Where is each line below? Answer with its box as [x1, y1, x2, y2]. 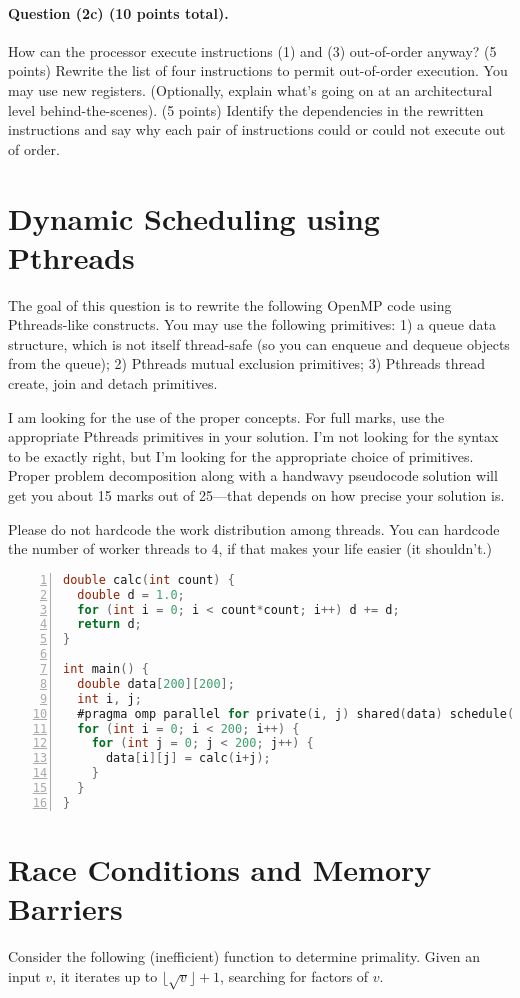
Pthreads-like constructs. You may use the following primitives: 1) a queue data [8, 314, 496, 335]
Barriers [8, 888, 123, 929]
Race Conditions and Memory [8, 848, 432, 889]
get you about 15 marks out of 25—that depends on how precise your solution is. [8, 485, 505, 506]
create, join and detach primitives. [8, 373, 218, 394]
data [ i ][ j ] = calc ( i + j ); [105, 751, 271, 766]
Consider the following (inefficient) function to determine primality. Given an [8, 946, 481, 967]
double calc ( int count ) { [63, 572, 235, 587]
